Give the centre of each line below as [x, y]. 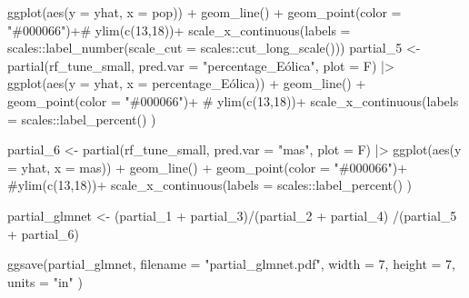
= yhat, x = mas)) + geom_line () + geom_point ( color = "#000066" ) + [208, 167]
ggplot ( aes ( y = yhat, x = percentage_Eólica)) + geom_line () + [187, 83]
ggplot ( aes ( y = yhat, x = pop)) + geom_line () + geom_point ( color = [205, 12]
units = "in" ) [45, 281]
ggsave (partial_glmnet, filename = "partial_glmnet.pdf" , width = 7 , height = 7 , [232, 264]
